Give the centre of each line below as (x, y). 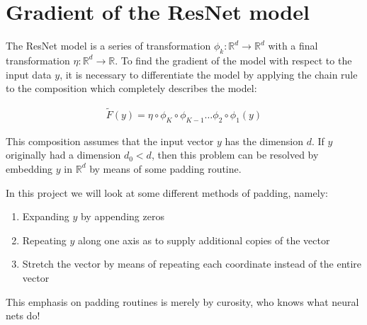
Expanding (46, 216)
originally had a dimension (63, 155)
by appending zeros (122, 216)
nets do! (23, 315)
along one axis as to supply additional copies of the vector (204, 240)
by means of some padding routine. (165, 168)
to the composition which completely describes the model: (131, 88)
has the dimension (264, 141)
